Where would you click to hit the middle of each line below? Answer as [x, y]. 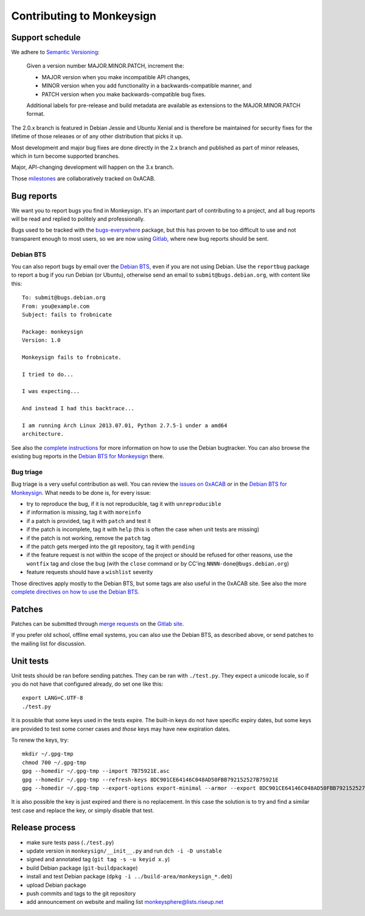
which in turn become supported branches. [65, 156]
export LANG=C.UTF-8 [53, 698]
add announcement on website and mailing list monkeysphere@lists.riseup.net [125, 902]
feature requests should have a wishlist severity [90, 572]
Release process [43, 828]
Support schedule [46, 37]
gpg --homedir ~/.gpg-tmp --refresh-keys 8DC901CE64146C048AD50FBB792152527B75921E [151, 779]
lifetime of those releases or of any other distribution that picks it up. [97, 137]
